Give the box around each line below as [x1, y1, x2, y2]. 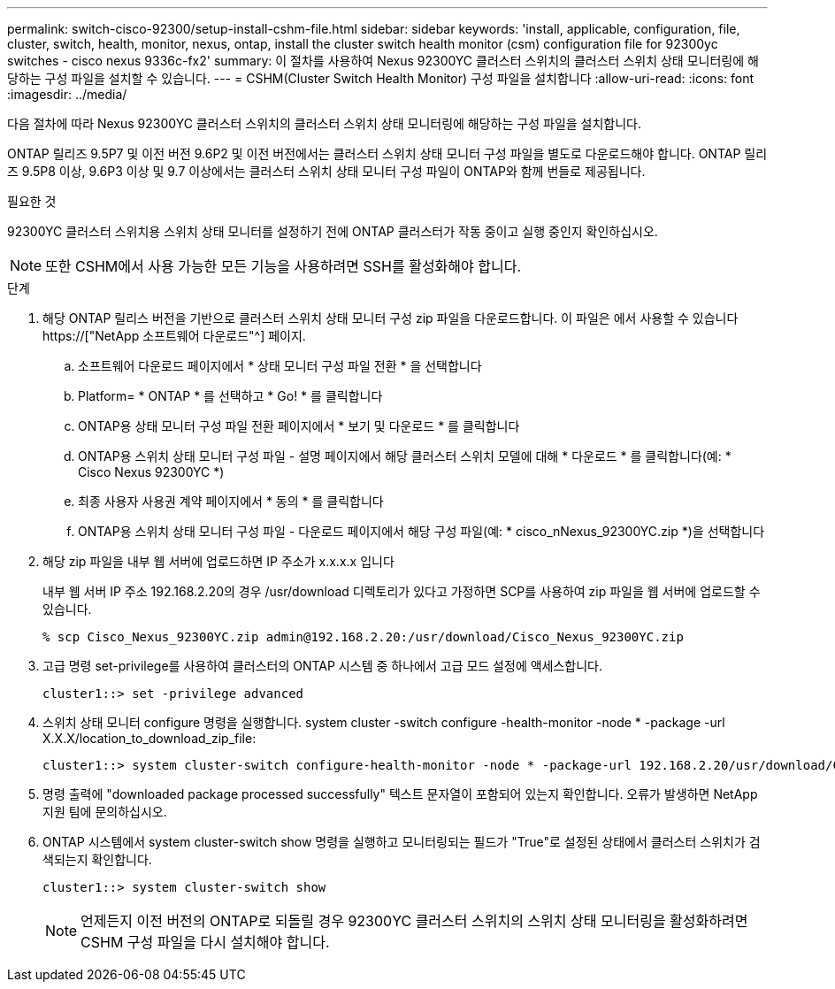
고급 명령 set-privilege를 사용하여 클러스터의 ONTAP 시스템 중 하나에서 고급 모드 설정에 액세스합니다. [42, 658, 603, 673]
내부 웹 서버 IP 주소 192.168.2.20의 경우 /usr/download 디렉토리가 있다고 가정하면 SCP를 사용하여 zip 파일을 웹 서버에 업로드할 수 [42, 584, 761, 599]
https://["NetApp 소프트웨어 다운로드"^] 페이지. [42, 328, 306, 343]
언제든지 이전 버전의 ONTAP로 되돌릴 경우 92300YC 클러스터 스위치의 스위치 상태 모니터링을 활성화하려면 [80, 912, 748, 930]
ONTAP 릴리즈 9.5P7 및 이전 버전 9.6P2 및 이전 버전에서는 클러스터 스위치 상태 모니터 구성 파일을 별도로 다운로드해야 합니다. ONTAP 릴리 [7, 146, 768, 161]
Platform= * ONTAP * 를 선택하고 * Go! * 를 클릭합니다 [78, 388, 383, 403]
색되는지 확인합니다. [42, 852, 152, 867]
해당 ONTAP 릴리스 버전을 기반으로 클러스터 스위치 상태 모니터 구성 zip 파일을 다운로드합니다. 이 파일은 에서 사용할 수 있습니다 [42, 310, 739, 326]
